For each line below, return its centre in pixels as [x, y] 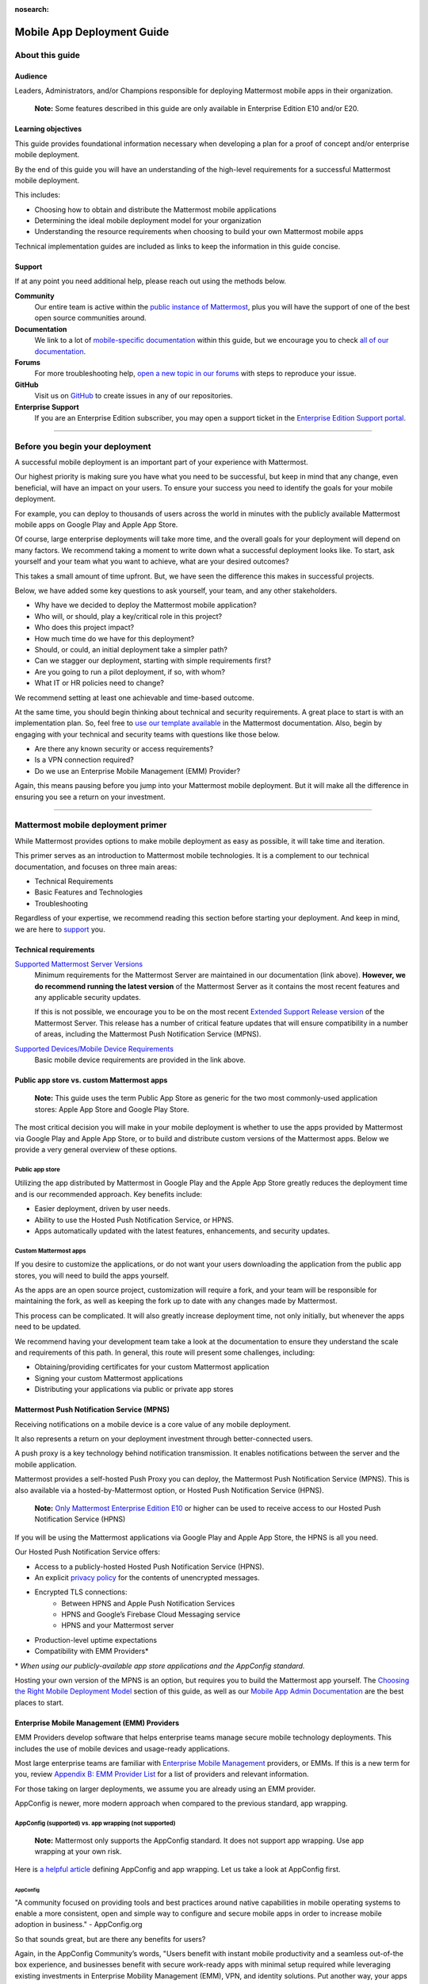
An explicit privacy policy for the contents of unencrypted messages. [147, 1577]
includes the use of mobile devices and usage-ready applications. [122, 1748]
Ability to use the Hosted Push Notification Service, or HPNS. [134, 1220]
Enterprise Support [47, 407]
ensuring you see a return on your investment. [90, 797]
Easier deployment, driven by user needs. [102, 1209]
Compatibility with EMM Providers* [92, 1651]
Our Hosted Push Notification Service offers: [88, 1552]
